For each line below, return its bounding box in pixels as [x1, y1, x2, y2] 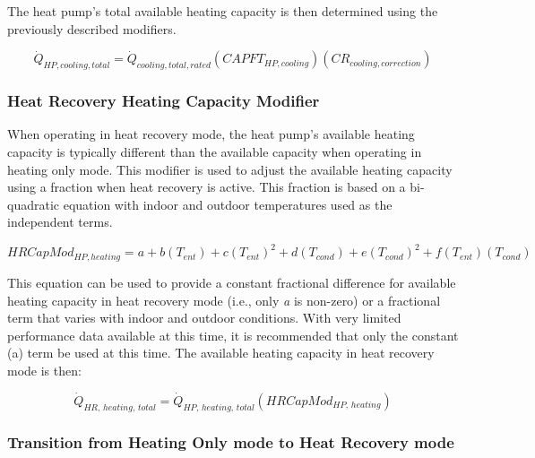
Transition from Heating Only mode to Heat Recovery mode [7, 431, 454, 454]
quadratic [7, 194, 60, 213]
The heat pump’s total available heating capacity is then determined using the [7, 2, 438, 20]
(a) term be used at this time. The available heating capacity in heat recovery [7, 343, 435, 362]
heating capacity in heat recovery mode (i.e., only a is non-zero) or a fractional [7, 290, 441, 309]
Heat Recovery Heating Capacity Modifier [7, 90, 320, 112]
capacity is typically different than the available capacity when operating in [7, 143, 422, 161]
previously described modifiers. [7, 19, 177, 38]
